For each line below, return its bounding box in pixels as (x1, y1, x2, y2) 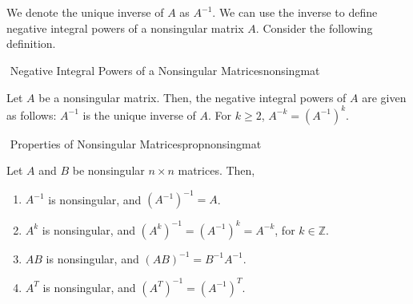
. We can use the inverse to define (212, 4, 378, 21)
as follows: (6, 106, 57, 123)
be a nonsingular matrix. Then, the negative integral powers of (38, 89, 347, 105)
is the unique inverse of (82, 106, 196, 123)
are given (362, 89, 407, 105)
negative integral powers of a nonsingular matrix (6, 19, 244, 36)
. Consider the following (255, 19, 373, 36)
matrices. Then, (178, 162, 255, 179)
